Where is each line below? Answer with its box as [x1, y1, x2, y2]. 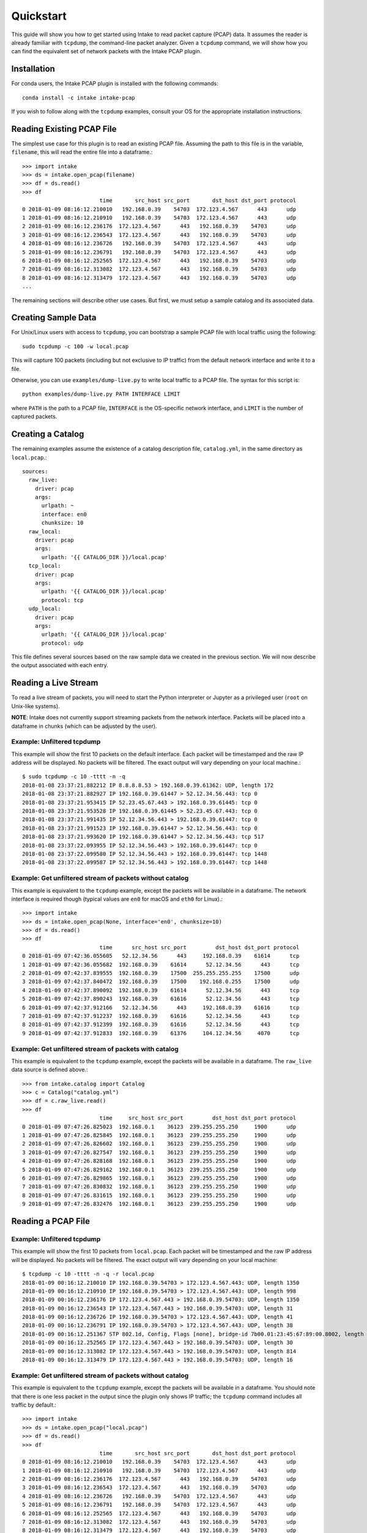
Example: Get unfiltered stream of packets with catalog [11, 1044, 179, 1053]
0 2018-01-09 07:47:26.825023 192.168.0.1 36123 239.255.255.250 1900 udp [22, 1123, 297, 1130]
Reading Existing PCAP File [11, 123, 117, 134]
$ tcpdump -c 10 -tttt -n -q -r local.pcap [22, 1271, 155, 1278]
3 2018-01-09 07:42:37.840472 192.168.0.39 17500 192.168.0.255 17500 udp [22, 978, 300, 985]
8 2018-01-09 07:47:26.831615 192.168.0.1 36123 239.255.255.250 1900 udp [22, 1191, 297, 1199]
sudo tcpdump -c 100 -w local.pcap [22, 343, 129, 350]
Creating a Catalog [11, 429, 84, 440]
